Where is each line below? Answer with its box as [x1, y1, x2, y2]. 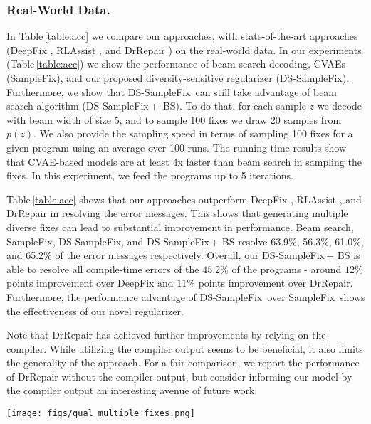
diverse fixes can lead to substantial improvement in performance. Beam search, [6, 219, 354, 234]
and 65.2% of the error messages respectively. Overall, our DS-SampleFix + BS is [6, 248, 360, 263]
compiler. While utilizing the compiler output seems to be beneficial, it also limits [6, 341, 363, 356]
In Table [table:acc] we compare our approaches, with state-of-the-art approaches [6, 28, 358, 43]
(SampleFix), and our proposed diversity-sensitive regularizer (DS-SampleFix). [6, 70, 350, 85]
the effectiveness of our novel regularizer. [6, 303, 184, 318]
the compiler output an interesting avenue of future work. [6, 383, 258, 398]
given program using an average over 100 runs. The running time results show [6, 139, 347, 154]
